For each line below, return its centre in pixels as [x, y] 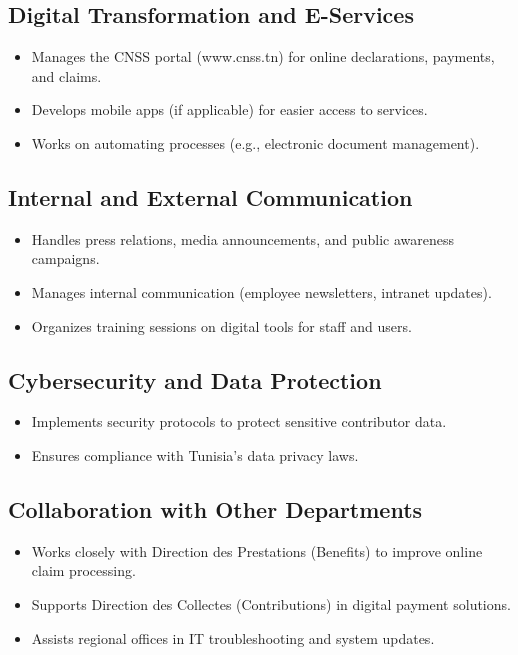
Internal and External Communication [210, 196]
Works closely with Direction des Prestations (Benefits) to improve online [257, 550]
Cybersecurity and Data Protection [195, 379]
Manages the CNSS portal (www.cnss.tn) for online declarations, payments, [263, 56]
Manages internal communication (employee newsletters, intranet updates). [261, 291]
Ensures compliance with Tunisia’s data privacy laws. [195, 454]
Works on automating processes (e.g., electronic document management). [255, 142]
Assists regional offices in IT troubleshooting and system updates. [233, 637]
